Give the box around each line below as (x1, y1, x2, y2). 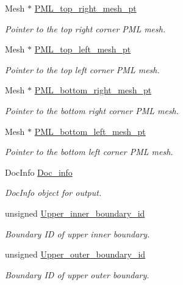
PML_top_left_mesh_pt (34, 43, 131, 56)
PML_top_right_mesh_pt (34, 2, 137, 14)
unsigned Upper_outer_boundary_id (5, 248, 146, 261)
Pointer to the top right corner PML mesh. (5, 22, 166, 35)
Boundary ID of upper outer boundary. (5, 268, 149, 281)
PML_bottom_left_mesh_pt (34, 124, 146, 137)
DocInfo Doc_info (5, 165, 73, 178)
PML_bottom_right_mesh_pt (34, 84, 152, 96)
